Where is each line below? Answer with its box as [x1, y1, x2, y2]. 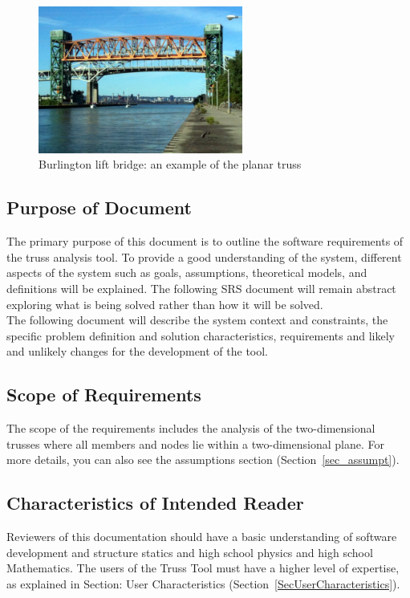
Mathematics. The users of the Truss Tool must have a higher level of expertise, [6, 559, 400, 576]
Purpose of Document [6, 195, 192, 220]
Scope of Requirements [6, 382, 201, 407]
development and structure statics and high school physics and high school [6, 543, 373, 560]
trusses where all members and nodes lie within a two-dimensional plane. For [6, 435, 384, 452]
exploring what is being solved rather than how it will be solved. [6, 295, 323, 312]
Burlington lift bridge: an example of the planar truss [39, 156, 302, 173]
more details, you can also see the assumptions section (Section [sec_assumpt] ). [6, 451, 400, 468]
